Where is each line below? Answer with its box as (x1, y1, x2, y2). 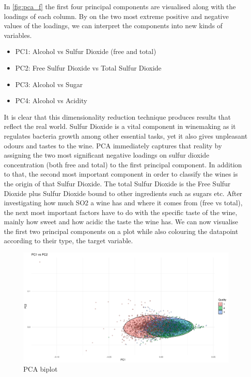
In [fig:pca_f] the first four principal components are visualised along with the (4, 1, 236, 11)
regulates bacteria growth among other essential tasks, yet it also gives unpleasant (4, 130, 248, 141)
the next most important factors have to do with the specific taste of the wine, (4, 207, 237, 217)
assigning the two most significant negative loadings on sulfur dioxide (4, 150, 209, 160)
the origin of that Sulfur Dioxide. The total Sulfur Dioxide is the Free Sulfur (4, 178, 231, 188)
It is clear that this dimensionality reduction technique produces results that (4, 111, 231, 122)
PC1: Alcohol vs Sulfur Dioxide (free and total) (15, 46, 157, 56)
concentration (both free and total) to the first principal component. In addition (4, 159, 242, 169)
